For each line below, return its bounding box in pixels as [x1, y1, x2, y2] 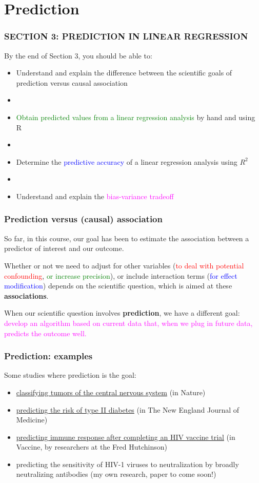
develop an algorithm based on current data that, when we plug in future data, [4, 317, 253, 328]
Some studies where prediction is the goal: [4, 370, 136, 380]
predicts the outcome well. [4, 327, 87, 338]
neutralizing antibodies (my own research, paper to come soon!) [16, 469, 216, 479]
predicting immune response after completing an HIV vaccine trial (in [16, 431, 235, 442]
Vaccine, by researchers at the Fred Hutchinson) [16, 441, 167, 452]
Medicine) [16, 414, 48, 425]
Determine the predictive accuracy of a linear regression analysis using [16, 156, 237, 167]
